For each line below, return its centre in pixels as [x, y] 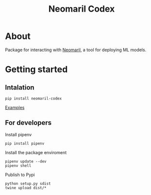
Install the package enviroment [36, 152]
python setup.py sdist [28, 183]
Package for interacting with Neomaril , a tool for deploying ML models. [76, 50]
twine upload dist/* [26, 188]
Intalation [20, 87]
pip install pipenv [25, 143]
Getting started [36, 70]
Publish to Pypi [20, 175]
